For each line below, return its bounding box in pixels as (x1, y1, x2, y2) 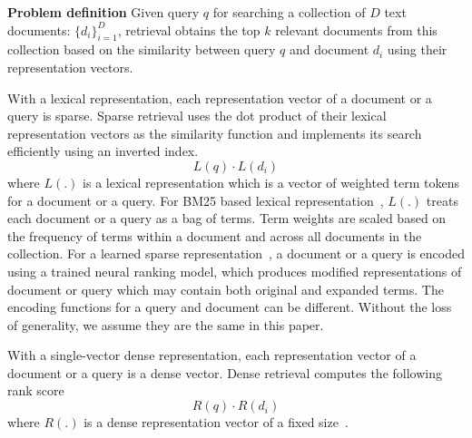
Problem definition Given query (7, 3, 200, 21)
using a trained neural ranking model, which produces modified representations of (7, 261, 462, 280)
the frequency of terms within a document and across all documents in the (7, 226, 422, 245)
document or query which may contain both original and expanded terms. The (7, 279, 444, 298)
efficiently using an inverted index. (7, 141, 199, 161)
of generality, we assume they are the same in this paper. (7, 315, 324, 334)
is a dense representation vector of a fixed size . (84, 413, 349, 432)
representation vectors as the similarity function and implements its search (7, 123, 422, 142)
